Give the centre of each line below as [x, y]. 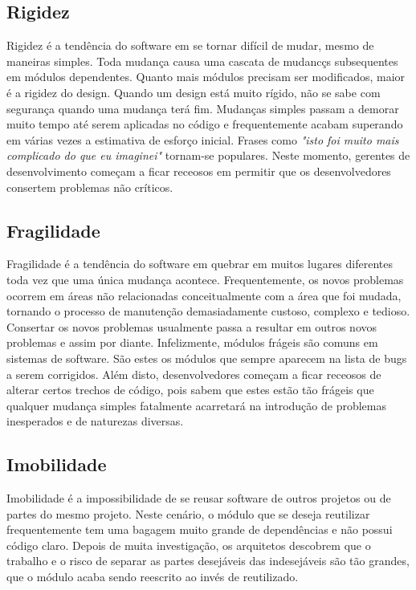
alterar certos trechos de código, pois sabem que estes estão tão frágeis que [190, 390]
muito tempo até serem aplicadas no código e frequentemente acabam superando [205, 124]
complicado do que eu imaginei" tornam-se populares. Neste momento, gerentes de [208, 155]
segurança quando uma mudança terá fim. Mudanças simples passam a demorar [203, 108]
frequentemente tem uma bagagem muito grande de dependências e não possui [200, 529]
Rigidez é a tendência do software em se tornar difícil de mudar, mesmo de [190, 45]
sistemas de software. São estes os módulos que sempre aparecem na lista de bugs [207, 358]
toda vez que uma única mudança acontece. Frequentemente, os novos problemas [205, 279]
